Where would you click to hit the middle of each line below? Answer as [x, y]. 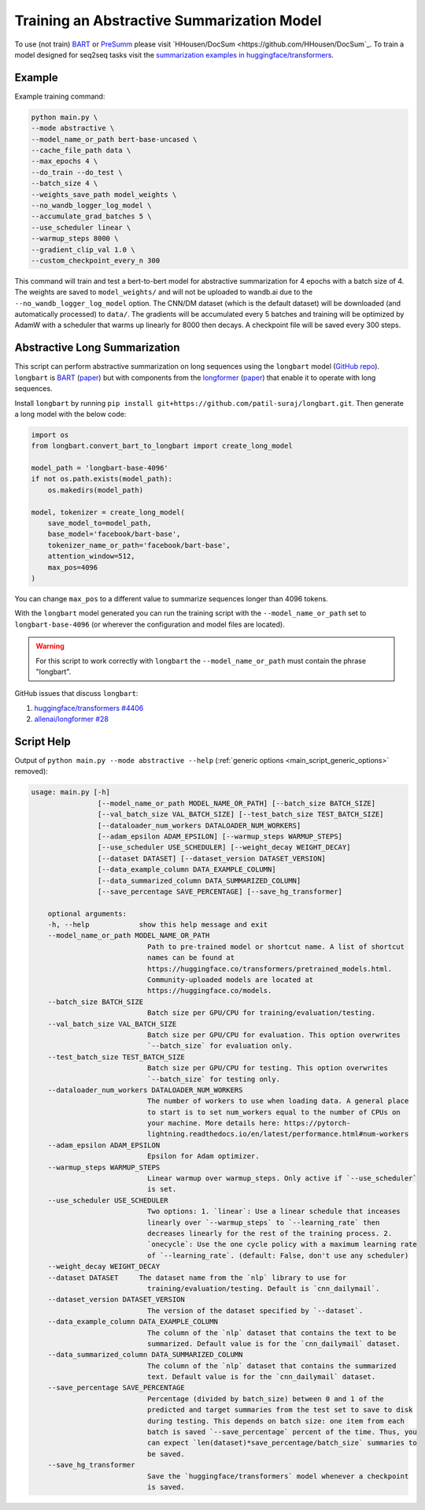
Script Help [42, 741]
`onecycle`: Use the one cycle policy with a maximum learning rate [282, 1244]
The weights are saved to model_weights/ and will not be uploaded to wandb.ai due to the [164, 292]
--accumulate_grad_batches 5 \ [92, 216]
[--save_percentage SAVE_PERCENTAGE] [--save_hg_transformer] [220, 891]
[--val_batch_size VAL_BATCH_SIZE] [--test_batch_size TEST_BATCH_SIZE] [241, 815]
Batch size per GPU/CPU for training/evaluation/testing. [261, 1013]
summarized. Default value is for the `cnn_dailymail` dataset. [273, 1343]
